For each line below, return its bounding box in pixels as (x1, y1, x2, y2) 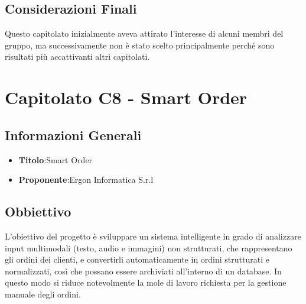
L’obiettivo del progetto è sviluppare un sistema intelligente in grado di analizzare (5, 229, 301, 242)
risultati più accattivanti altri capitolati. (5, 50, 150, 63)
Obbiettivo (5, 202, 71, 221)
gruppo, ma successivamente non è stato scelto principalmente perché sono (5, 38, 275, 51)
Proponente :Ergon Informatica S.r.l (18, 173, 154, 186)
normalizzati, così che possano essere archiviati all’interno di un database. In (5, 264, 282, 277)
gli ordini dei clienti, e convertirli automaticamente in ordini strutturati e (5, 253, 269, 266)
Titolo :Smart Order (18, 153, 93, 166)
